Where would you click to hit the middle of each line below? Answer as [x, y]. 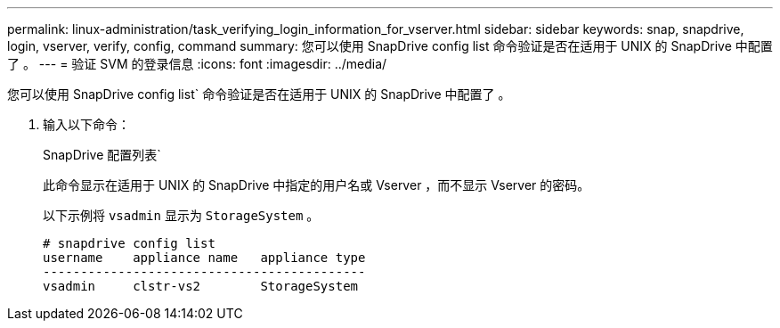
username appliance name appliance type [204, 258]
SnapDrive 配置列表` [102, 155]
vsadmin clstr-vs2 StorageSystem [201, 286]
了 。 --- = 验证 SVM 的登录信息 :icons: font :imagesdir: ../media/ [197, 64]
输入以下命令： [86, 124]
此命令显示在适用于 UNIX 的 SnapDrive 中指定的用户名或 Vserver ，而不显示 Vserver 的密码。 [317, 185]
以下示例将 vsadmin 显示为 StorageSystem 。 [181, 215]
